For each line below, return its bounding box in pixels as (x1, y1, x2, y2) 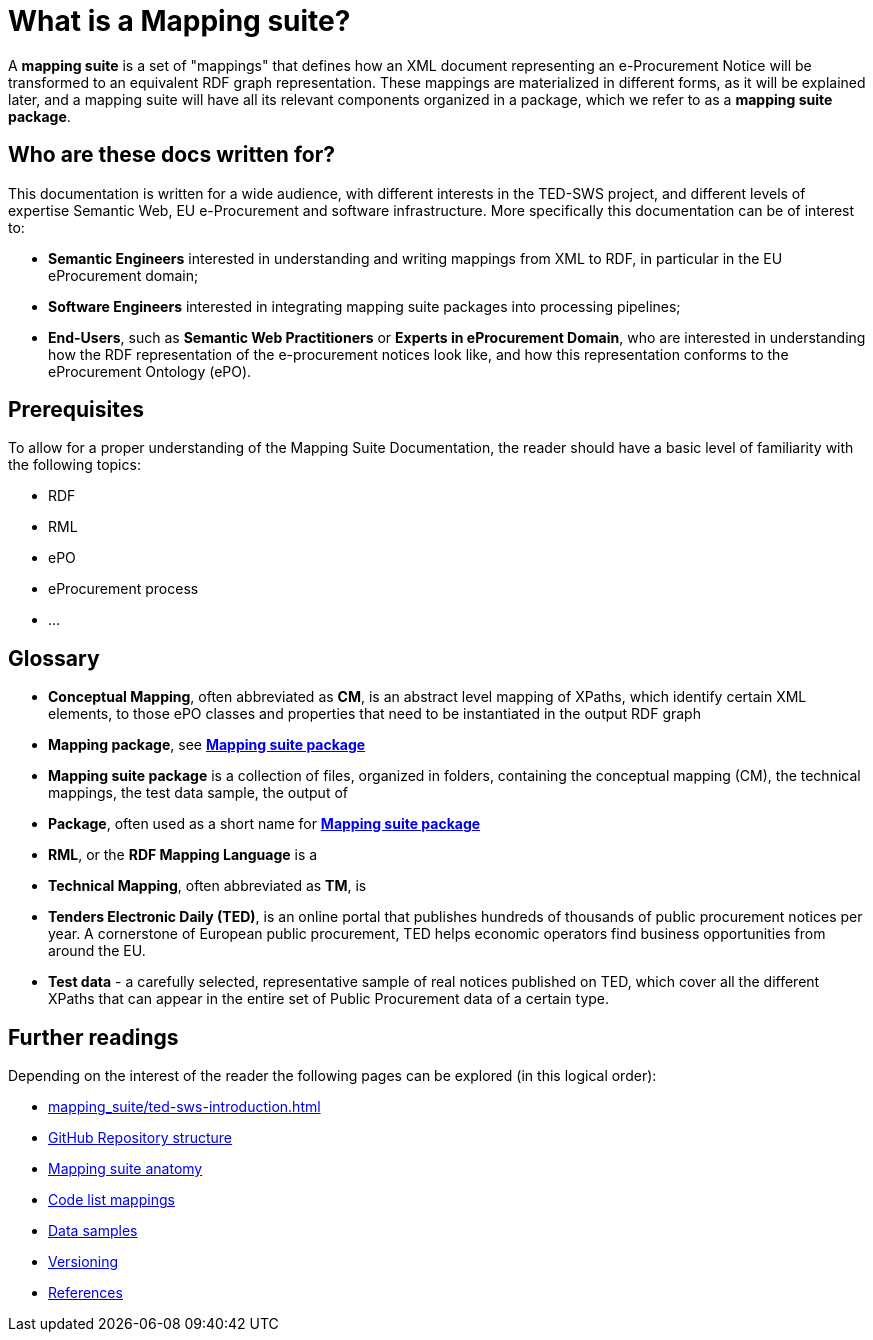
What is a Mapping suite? (8, 4, 351, 38)
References (48, 1284, 123, 1302)
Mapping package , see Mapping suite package (48, 736, 366, 754)
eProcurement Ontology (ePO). (48, 362, 252, 380)
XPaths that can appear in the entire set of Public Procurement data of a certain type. (48, 990, 610, 1008)
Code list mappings (48, 1191, 175, 1209)
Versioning (48, 1253, 119, 1271)
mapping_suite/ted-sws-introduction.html (48, 1098, 321, 1116)
